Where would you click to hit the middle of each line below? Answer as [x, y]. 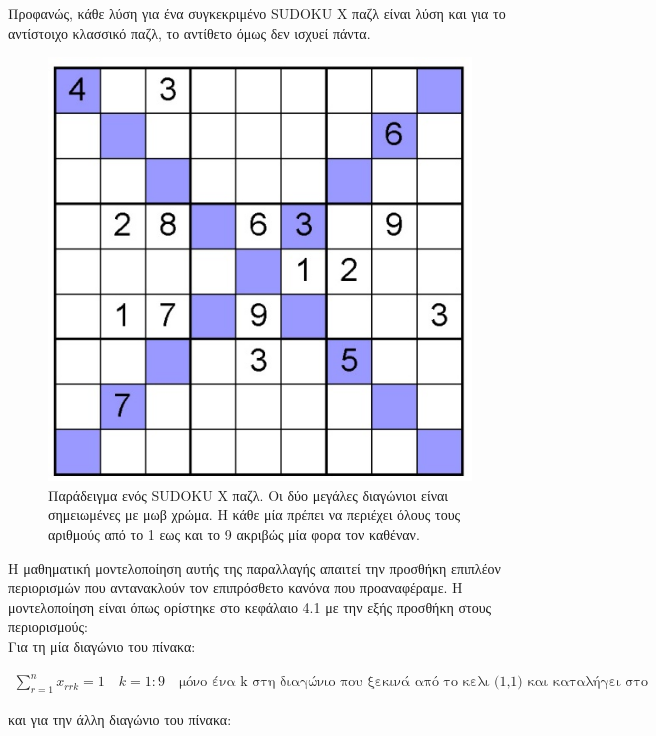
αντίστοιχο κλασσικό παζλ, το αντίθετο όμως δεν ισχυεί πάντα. [189, 32]
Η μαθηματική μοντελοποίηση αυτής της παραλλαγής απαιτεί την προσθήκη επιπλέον [254, 567]
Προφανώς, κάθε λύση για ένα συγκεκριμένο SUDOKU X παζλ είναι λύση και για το [257, 13]
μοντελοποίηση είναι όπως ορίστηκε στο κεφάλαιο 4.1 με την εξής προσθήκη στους [250, 606]
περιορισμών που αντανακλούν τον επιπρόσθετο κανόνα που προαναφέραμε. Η [235, 587]
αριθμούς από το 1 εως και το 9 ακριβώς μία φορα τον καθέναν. [234, 533]
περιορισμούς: [48, 626]
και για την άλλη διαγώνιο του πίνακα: [120, 718]
